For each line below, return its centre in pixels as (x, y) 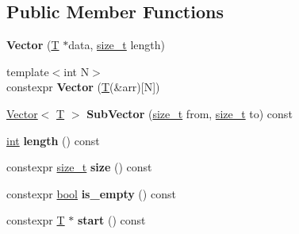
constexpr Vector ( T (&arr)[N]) (83, 87)
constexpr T (36, 220)
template (28, 71)
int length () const (53, 140)
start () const (111, 220)
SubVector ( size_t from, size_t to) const (190, 113)
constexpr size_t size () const (79, 167)
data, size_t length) (117, 45)
